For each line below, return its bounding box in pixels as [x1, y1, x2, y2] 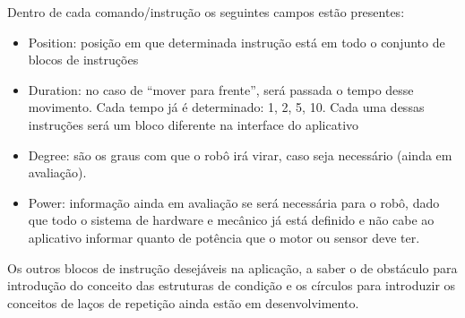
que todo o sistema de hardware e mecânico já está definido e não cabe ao [28, 211, 435, 229]
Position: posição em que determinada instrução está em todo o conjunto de [28, 32, 445, 51]
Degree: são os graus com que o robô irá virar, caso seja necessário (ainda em [28, 145, 452, 164]
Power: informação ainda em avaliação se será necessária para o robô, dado [28, 193, 440, 211]
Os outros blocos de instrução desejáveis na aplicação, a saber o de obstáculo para [7, 258, 458, 277]
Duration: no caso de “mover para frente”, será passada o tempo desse [28, 80, 414, 99]
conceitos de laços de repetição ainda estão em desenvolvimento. [7, 293, 359, 312]
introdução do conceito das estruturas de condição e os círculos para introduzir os [7, 276, 456, 295]
